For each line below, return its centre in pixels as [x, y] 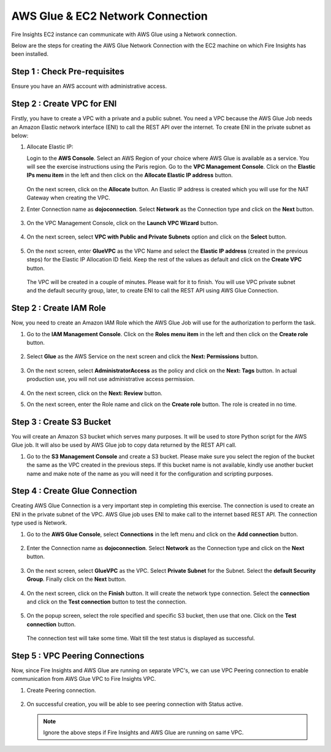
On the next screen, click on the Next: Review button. [94, 393]
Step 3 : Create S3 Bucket [61, 422]
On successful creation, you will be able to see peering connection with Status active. [135, 704]
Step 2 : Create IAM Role [59, 308]
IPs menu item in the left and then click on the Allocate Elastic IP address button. [130, 175]
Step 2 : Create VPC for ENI [64, 104]
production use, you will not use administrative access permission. [111, 379]
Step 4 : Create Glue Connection [74, 491]
